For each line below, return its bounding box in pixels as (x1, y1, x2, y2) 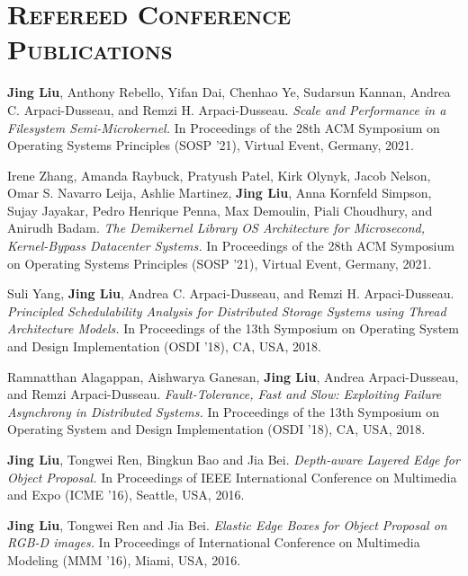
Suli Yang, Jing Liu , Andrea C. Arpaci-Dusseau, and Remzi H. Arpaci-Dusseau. (7, 284, 454, 303)
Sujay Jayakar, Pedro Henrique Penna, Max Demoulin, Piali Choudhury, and (7, 200, 433, 219)
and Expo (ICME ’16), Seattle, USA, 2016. (7, 485, 245, 504)
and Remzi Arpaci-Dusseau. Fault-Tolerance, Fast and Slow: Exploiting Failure (7, 385, 442, 403)
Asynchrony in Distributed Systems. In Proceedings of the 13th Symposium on (7, 402, 439, 421)
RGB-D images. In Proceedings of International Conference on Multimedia (7, 533, 420, 552)
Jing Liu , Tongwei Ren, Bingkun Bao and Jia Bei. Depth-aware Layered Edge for (7, 450, 460, 468)
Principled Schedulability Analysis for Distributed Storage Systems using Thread (7, 301, 446, 320)
